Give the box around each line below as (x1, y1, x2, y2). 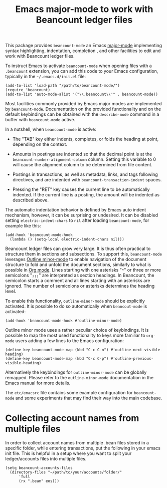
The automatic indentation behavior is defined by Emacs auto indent (5, 207, 146, 213)
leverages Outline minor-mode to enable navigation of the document (5, 257, 147, 263)
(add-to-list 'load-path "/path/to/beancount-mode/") (5, 83, 120, 88)
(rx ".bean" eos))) (18, 478, 59, 484)
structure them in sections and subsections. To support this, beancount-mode (5, 251, 162, 257)
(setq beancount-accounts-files (5, 465, 73, 470)
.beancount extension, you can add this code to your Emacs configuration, (5, 68, 158, 74)
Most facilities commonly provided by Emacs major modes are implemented (5, 101, 162, 107)
